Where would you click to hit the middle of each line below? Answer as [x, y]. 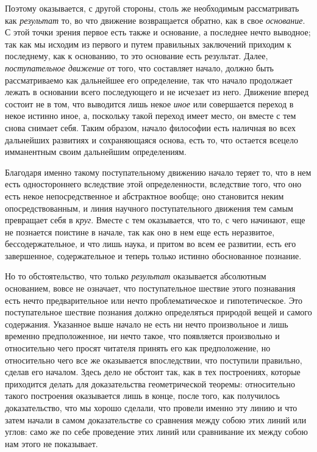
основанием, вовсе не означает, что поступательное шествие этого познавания [150, 288]
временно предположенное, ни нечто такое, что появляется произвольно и [142, 336]
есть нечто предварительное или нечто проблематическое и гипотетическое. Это [154, 300]
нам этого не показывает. [52, 443]
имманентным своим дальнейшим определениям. [96, 152]
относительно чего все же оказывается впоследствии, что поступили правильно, [154, 360]
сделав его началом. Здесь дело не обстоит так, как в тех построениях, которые [153, 372]
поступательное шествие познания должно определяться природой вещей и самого [158, 312]
